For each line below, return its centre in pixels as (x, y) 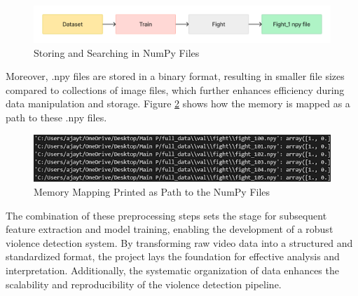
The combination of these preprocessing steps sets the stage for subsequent (166, 215)
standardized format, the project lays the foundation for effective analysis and (173, 256)
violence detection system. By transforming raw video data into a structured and (179, 242)
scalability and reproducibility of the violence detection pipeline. (144, 284)
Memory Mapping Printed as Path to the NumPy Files (152, 192)
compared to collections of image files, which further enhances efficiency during (175, 89)
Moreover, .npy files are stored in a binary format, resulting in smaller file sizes (175, 76)
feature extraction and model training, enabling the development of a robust (170, 229)
